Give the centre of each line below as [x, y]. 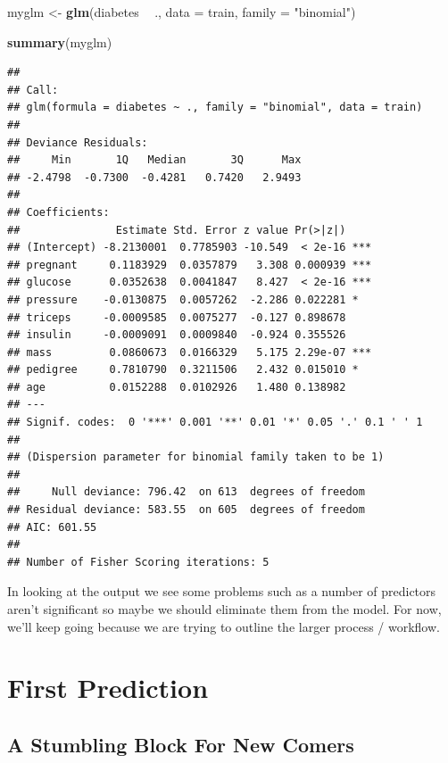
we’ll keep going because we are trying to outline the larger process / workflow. [224, 626]
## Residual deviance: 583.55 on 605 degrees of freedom [186, 510]
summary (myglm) [60, 41]
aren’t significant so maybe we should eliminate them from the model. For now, [224, 609]
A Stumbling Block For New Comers [181, 744]
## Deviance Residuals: [78, 142]
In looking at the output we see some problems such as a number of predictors [222, 591]
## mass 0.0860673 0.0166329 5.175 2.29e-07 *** [190, 352]
